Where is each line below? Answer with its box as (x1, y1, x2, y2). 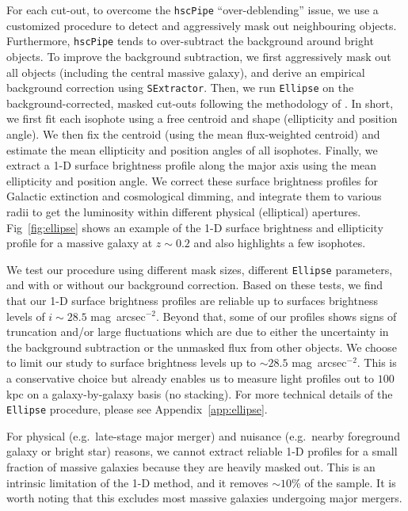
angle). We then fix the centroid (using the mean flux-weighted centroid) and (6, 125, 380, 142)
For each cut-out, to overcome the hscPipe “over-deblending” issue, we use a (6, 2, 379, 17)
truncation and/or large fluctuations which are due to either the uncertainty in (6, 323, 389, 340)
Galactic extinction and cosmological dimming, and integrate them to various (6, 188, 382, 204)
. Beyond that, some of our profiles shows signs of (155, 307, 397, 324)
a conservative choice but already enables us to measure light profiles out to (6, 369, 375, 386)
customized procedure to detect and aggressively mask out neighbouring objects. (6, 17, 397, 33)
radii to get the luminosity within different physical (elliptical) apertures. (6, 203, 361, 219)
